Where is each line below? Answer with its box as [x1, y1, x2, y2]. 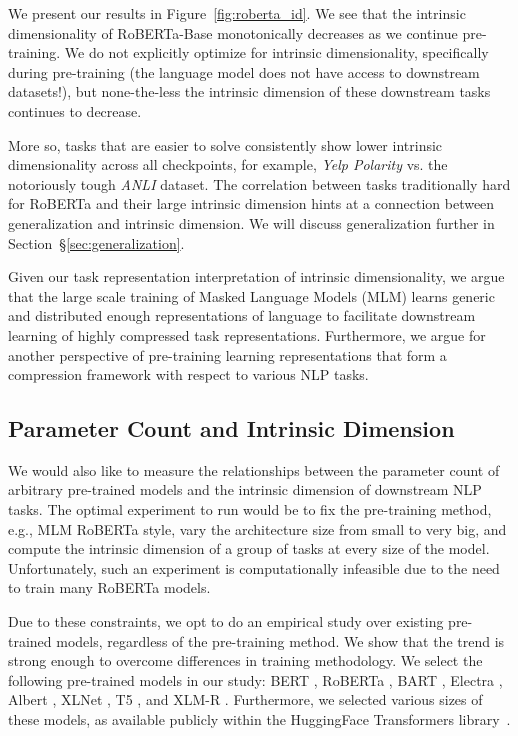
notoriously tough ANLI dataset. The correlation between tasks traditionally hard [8, 173, 511, 194]
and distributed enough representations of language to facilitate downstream [8, 305, 476, 326]
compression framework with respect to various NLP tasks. [8, 364, 369, 385]
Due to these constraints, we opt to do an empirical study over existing [8, 611, 444, 632]
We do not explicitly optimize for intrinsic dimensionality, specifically [64, 42, 489, 63]
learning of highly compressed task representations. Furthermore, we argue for [8, 324, 486, 345]
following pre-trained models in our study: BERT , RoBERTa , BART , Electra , [8, 669, 503, 690]
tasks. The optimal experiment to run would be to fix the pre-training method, [8, 499, 492, 520]
